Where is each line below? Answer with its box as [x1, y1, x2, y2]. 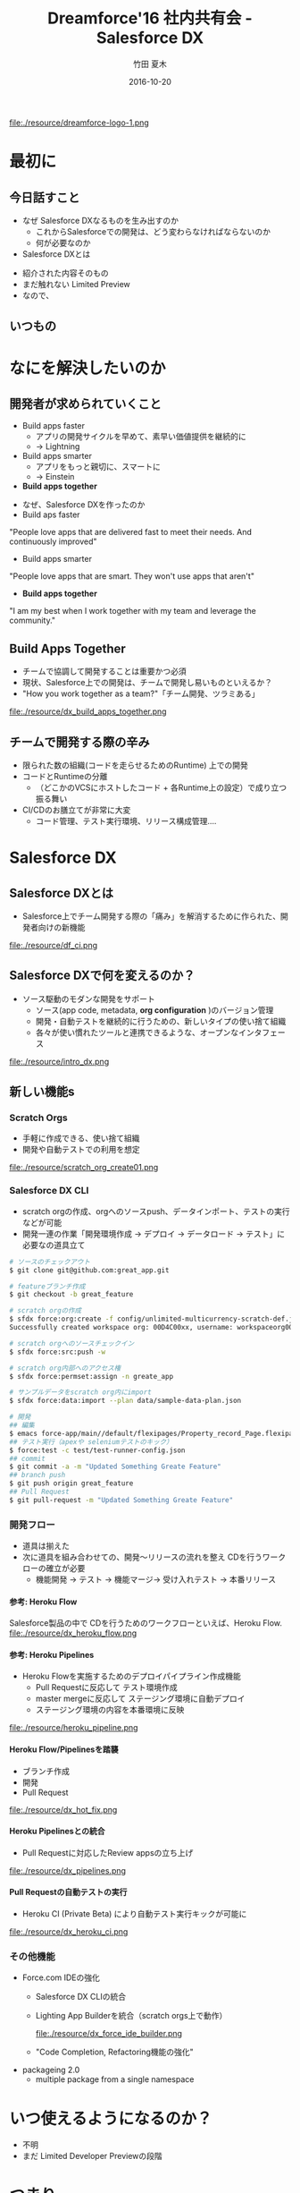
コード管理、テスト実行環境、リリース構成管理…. [35, 815, 217, 826]
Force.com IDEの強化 [21, 1972, 101, 1983]
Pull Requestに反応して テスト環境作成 [35, 1682, 178, 1693]
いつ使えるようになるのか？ [9, 2108, 212, 2129]
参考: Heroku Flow [9, 1596, 78, 1607]
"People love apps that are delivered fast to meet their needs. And [9, 527, 253, 538]
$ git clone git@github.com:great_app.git [9, 1265, 170, 1275]
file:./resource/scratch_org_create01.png [9, 1162, 159, 1173]
